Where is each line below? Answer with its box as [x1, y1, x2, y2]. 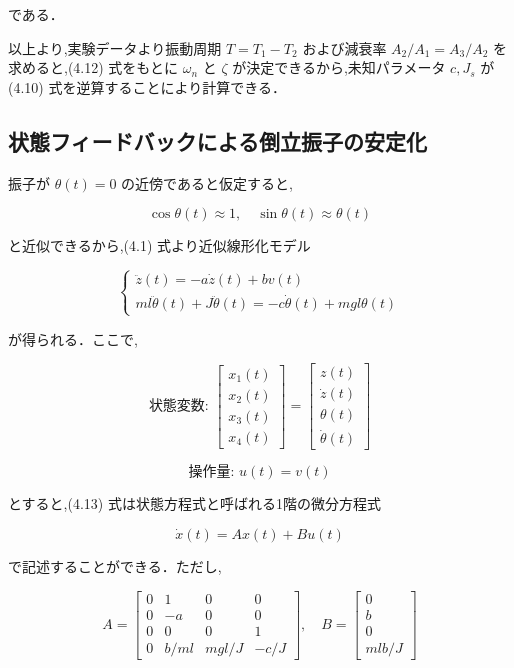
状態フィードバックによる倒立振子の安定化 [8, 125, 427, 156]
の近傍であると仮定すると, [121, 172, 293, 193]
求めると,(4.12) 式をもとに [8, 57, 179, 78]
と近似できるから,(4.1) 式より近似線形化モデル [8, 235, 311, 256]
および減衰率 [302, 37, 387, 58]
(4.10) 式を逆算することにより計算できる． [8, 76, 286, 97]
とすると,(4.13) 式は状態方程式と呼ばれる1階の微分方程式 [8, 493, 381, 514]
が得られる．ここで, [8, 328, 138, 349]
